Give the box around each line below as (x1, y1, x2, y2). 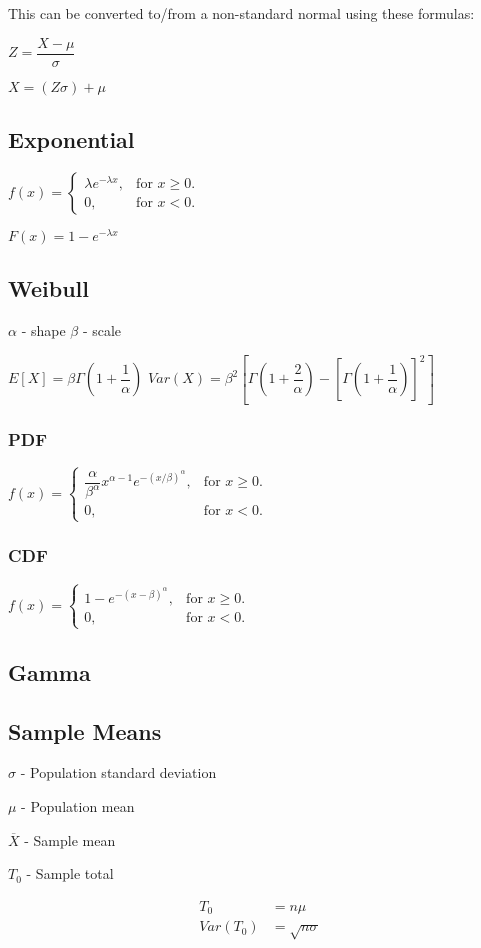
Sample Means (8, 715, 162, 746)
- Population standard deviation (20, 762, 217, 783)
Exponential (8, 124, 135, 155)
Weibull (8, 273, 89, 304)
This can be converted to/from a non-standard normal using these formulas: (8, 3, 475, 23)
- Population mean (21, 795, 135, 816)
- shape (21, 320, 66, 341)
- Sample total (26, 863, 114, 884)
